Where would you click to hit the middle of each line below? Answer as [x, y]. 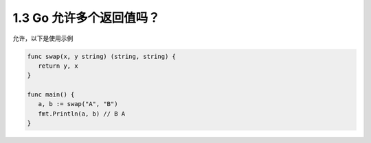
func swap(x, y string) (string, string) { [102, 56]
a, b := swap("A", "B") [78, 104]
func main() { [51, 95]
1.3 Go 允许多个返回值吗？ [87, 18]
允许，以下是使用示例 [43, 38]
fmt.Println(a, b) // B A [82, 114]
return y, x [58, 66]
